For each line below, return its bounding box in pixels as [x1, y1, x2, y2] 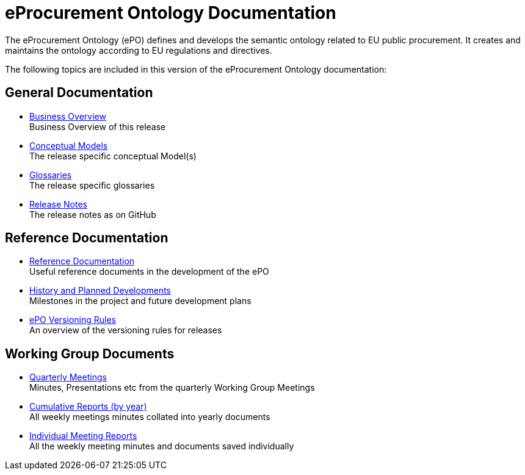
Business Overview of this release [29, 121, 166, 132]
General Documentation [5, 85, 153, 101]
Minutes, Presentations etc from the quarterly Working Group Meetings [29, 382, 315, 393]
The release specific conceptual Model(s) [29, 150, 197, 161]
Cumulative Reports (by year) [29, 401, 147, 412]
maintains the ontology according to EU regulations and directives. [5, 45, 272, 56]
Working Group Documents [5, 346, 175, 361]
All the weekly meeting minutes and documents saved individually [29, 441, 294, 452]
